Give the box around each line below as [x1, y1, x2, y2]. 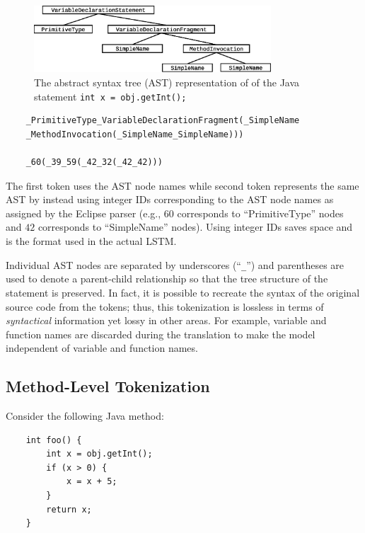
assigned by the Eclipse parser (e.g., [6, 205, 161, 220]
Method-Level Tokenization [6, 375, 210, 397]
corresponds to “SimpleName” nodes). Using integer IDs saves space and [37, 219, 353, 234]
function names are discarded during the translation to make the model [6, 326, 315, 341]
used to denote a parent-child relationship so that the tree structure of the [6, 271, 328, 286]
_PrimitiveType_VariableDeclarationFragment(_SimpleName [25, 115, 300, 126]
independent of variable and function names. [6, 340, 198, 355]
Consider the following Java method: [6, 408, 164, 423]
